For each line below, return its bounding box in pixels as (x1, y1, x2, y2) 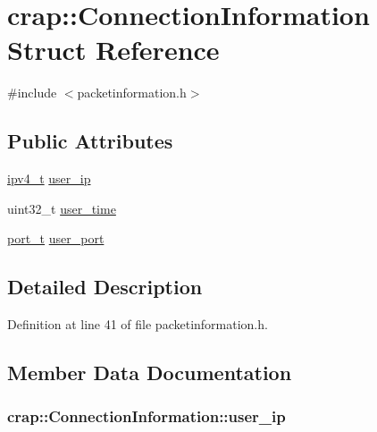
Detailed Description (7, 273, 203, 301)
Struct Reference (7, 31, 220, 68)
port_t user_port (7, 229, 105, 248)
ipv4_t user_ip (7, 169, 91, 188)
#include (7, 83, 57, 102)
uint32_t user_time (7, 199, 116, 217)
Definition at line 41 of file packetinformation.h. (7, 315, 268, 334)
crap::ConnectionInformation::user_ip (7, 405, 286, 428)
